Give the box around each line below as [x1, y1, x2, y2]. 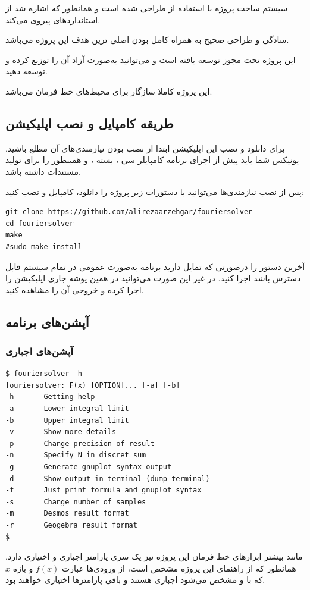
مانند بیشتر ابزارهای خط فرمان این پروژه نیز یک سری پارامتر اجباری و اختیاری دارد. [5, 550, 303, 563]
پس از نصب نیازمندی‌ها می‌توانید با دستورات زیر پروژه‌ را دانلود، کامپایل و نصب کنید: [5, 185, 304, 197]
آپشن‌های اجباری [5, 344, 74, 358]
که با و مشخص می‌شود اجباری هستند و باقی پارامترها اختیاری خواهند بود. [5, 573, 265, 586]
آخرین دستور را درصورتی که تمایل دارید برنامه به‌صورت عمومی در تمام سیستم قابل [5, 260, 305, 272]
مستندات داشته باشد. [5, 165, 81, 177]
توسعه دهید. [5, 65, 48, 77]
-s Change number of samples [5, 497, 146, 506]
